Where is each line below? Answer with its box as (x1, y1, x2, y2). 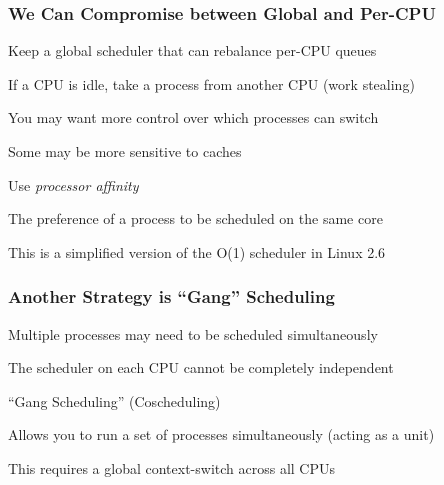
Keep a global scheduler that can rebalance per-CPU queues (8, 40, 377, 61)
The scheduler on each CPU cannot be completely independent (8, 357, 394, 378)
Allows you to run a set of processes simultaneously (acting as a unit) (8, 424, 435, 445)
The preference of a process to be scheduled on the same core (8, 208, 383, 229)
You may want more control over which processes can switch (8, 107, 379, 128)
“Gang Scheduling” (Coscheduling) (8, 390, 221, 411)
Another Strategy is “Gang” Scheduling (8, 284, 335, 309)
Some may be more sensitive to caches (8, 141, 242, 161)
